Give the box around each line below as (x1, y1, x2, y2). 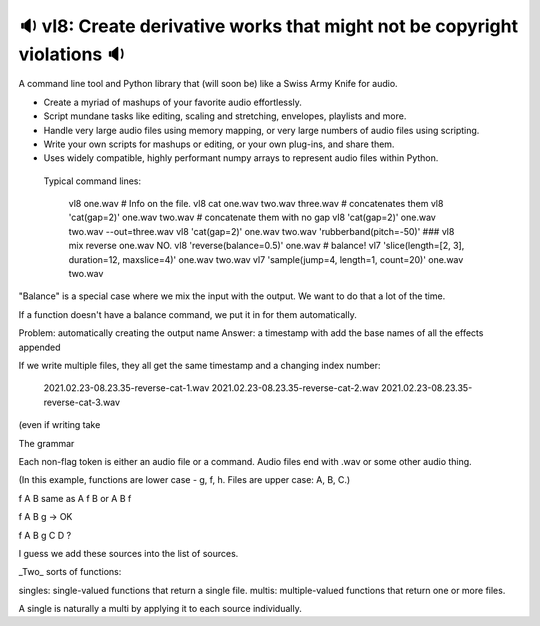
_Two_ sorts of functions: (18, 566, 122, 578)
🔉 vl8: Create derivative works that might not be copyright (18, 15, 519, 37)
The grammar (18, 437, 75, 449)
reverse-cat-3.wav (43, 396, 120, 408)
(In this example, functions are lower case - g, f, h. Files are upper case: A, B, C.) (18, 474, 351, 486)
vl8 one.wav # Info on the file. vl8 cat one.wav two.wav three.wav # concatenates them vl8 (68, 198, 444, 210)
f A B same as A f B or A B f (18, 492, 132, 504)
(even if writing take (18, 419, 101, 431)
